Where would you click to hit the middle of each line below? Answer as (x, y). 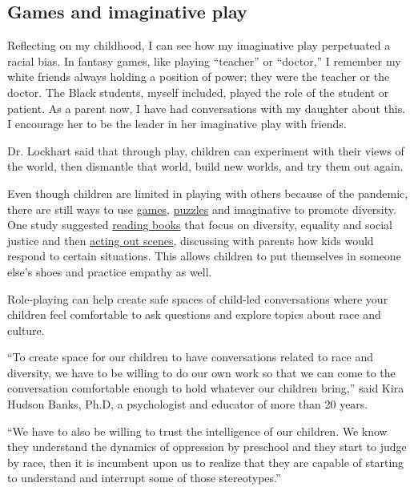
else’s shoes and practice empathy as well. (110, 271)
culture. (26, 330)
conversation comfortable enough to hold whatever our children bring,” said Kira (206, 388)
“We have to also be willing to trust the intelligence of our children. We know (197, 431)
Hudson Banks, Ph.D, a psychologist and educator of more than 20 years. (188, 404)
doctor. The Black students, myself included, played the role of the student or (198, 92)
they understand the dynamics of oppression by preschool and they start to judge (207, 447)
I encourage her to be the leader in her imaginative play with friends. (177, 124)
